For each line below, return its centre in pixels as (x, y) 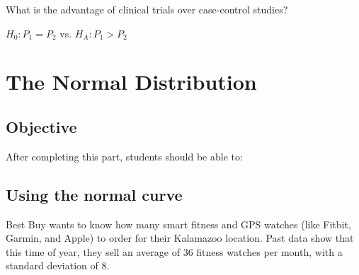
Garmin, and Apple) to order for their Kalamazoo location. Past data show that (180, 238)
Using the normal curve (94, 194)
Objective (41, 126)
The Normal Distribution (131, 82)
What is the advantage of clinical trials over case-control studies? (147, 9)
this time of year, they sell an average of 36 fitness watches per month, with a (174, 251)
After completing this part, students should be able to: (124, 156)
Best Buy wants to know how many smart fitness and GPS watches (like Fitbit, (178, 224)
